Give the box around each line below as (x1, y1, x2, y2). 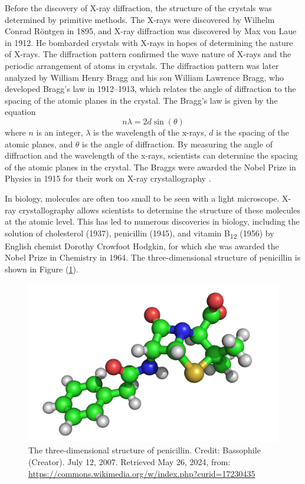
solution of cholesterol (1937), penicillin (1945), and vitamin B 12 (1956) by (5, 226, 274, 241)
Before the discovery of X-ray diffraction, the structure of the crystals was (5, 2, 272, 14)
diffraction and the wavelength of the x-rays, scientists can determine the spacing (5, 149, 298, 162)
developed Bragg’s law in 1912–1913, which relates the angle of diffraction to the (5, 83, 296, 95)
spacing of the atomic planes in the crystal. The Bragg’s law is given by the (5, 94, 278, 106)
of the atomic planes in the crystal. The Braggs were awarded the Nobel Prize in (5, 160, 296, 173)
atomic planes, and (5, 137, 73, 150)
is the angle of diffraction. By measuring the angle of (82, 137, 273, 150)
